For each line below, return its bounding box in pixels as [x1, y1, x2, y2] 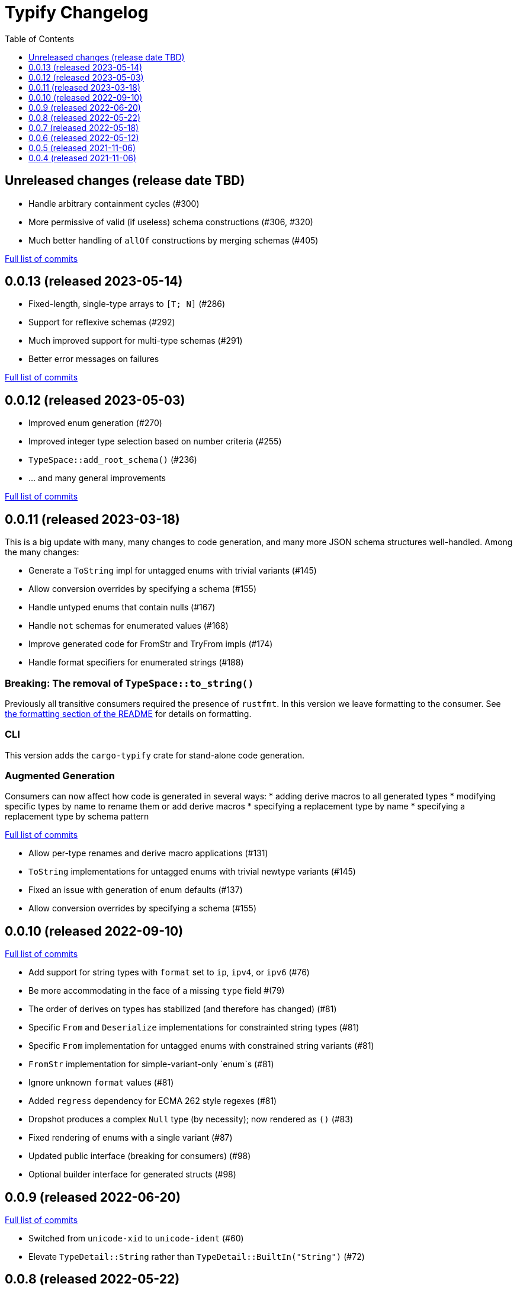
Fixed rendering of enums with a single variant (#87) [28, 1132, 233, 1143]
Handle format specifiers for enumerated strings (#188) [28, 657, 244, 668]
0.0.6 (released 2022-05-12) [28, 132, 139, 143]
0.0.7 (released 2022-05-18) [28, 122, 139, 133]
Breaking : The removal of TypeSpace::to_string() [5, 677, 254, 689]
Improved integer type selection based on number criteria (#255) [28, 436, 282, 447]
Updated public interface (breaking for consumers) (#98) [28, 1151, 251, 1161]
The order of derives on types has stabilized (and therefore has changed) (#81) [28, 1004, 337, 1014]
